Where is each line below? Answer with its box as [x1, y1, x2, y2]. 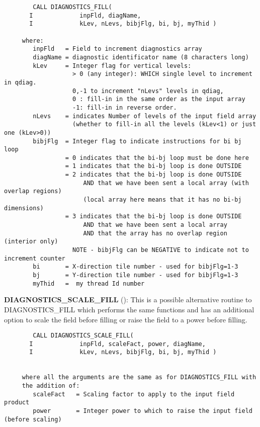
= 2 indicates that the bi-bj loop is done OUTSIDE [65, 171, 242, 179]
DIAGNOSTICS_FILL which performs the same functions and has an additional [4, 304, 254, 314]
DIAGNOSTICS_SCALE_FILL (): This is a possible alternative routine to [4, 294, 252, 305]
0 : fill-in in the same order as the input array [72, 96, 245, 103]
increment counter [4, 254, 65, 262]
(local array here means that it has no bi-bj [83, 196, 242, 204]
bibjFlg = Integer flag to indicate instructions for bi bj [33, 137, 242, 145]
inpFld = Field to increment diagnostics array [33, 45, 202, 53]
